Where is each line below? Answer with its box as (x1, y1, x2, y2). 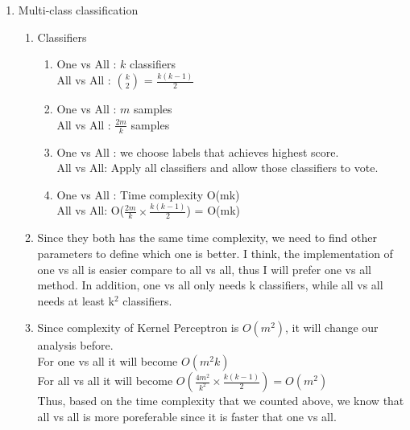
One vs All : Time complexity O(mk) (56, 186, 240, 203)
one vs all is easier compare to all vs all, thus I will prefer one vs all (37, 260, 371, 277)
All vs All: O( (56, 202, 125, 219)
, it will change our (285, 319, 379, 336)
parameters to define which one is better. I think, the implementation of (37, 245, 393, 262)
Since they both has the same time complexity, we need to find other (37, 229, 377, 246)
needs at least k (37, 292, 115, 309)
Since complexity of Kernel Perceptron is (37, 319, 239, 336)
